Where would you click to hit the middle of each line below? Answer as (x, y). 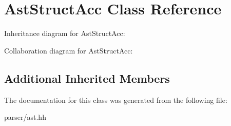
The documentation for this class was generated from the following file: (116, 100)
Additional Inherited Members (87, 78)
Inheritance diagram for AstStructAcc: (65, 33)
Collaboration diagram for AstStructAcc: (69, 50)
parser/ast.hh (25, 117)
